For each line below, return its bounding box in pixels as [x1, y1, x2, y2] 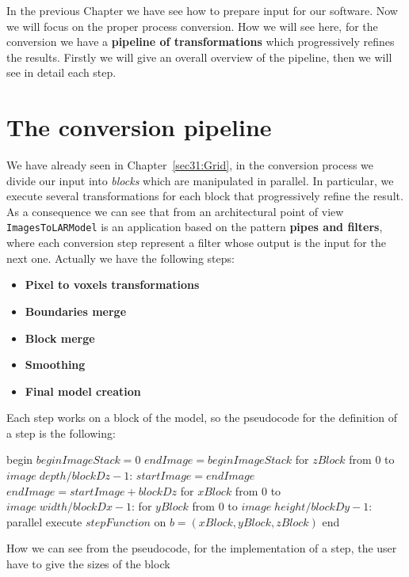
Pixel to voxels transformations [25, 276, 200, 293]
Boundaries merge [25, 302, 127, 319]
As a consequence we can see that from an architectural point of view [6, 203, 344, 219]
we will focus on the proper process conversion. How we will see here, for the [6, 17, 378, 34]
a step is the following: [6, 424, 116, 441]
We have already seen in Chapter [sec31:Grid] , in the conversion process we [6, 157, 374, 173]
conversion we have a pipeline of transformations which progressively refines [6, 33, 395, 50]
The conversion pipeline [6, 111, 272, 143]
